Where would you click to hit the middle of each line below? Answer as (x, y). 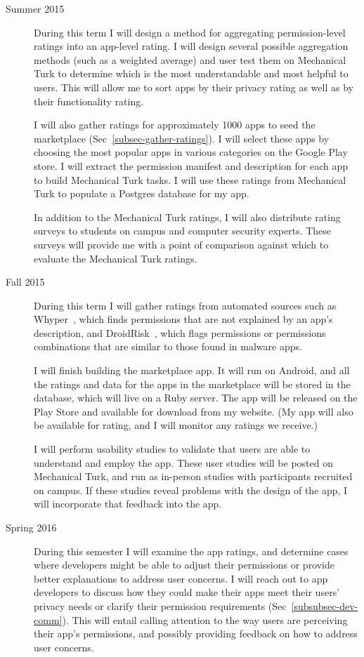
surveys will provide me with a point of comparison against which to (181, 244)
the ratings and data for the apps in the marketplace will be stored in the (192, 384)
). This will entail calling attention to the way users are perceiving (205, 619)
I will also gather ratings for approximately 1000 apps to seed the (175, 125)
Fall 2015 (25, 282)
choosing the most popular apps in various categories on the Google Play (191, 152)
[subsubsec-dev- (325, 605)
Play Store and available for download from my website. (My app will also (194, 411)
